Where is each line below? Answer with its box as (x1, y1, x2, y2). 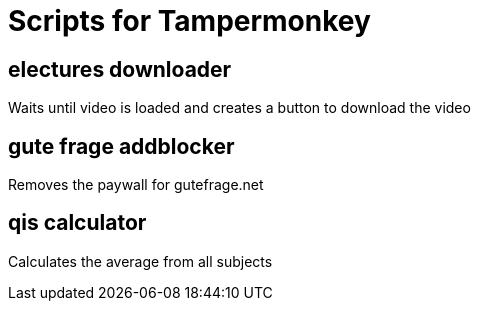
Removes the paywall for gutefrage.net (8, 176, 264, 194)
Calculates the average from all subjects (8, 252, 273, 270)
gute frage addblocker (8, 133, 235, 159)
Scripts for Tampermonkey (8, 4, 371, 38)
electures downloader (8, 56, 232, 82)
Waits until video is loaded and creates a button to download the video (8, 99, 471, 117)
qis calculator (8, 210, 147, 236)
